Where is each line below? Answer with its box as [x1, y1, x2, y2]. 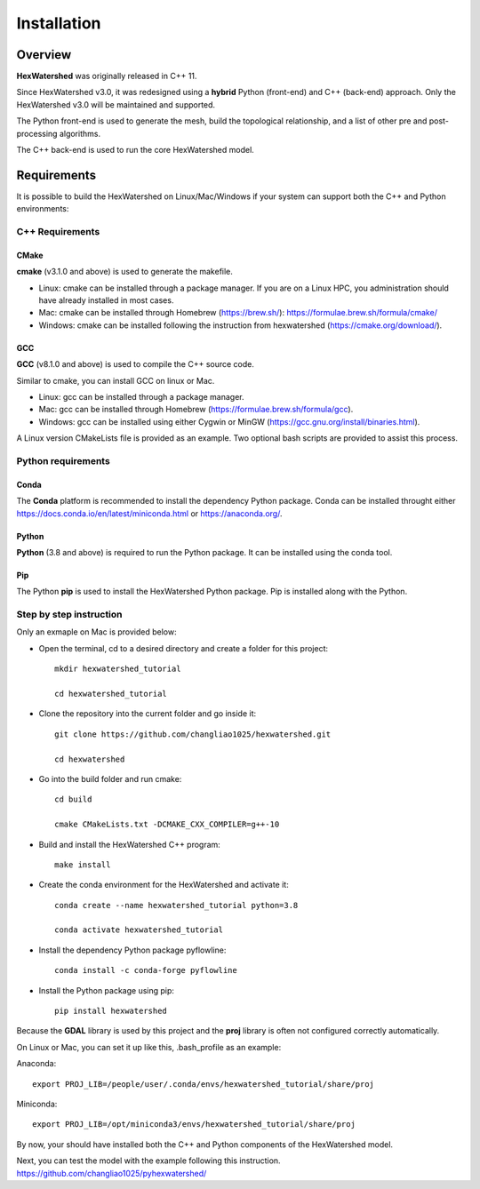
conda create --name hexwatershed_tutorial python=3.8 [54, 900, 299, 910]
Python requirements [16, 454, 110, 467]
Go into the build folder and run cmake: [38, 773, 182, 784]
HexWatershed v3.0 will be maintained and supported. [16, 99, 216, 110]
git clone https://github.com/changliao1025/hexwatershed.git [54, 729, 332, 739]
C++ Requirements [16, 226, 100, 238]
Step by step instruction [16, 609, 124, 621]
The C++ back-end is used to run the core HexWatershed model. [16, 145, 255, 156]
